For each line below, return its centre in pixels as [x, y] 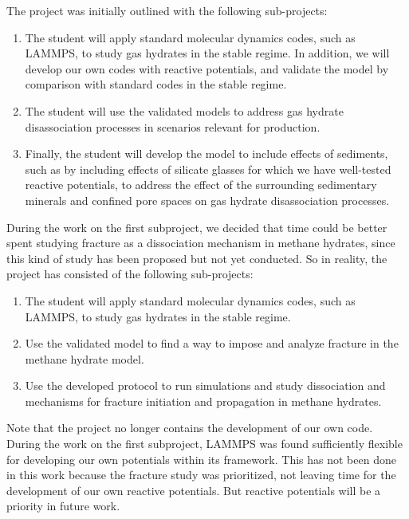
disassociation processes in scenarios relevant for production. [173, 126]
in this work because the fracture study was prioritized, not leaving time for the [201, 475]
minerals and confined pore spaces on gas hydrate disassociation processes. [207, 200]
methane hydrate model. [85, 358]
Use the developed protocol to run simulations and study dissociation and [205, 385]
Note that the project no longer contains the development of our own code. [190, 428]
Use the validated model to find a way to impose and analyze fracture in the [212, 343]
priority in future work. [63, 506]
